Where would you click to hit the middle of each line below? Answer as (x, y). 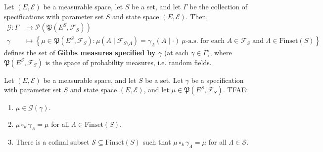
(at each (176, 53)
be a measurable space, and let (90, 80)
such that (157, 141)
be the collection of (218, 6)
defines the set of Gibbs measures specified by (80, 53)
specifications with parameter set (54, 16)
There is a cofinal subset (52, 141)
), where (219, 53)
